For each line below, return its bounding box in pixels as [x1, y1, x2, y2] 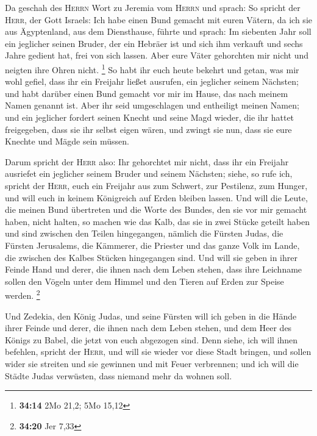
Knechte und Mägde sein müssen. [5, 135, 129, 148]
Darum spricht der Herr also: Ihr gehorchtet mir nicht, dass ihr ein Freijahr [5, 155, 289, 168]
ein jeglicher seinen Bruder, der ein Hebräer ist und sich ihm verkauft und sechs [5, 37, 303, 49]
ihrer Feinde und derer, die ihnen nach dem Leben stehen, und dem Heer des [5, 321, 292, 334]
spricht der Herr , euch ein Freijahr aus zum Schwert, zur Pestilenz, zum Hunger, [5, 179, 308, 191]
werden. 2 [5, 287, 40, 301]
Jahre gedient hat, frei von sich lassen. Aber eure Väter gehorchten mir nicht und [5, 49, 309, 62]
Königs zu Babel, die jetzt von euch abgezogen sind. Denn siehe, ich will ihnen [5, 333, 298, 346]
